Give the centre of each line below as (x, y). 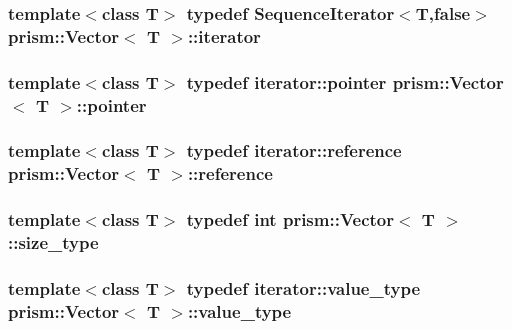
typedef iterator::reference (294, 150)
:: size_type (53, 242)
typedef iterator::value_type (303, 287)
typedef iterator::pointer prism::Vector (345, 81)
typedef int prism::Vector (290, 219)
